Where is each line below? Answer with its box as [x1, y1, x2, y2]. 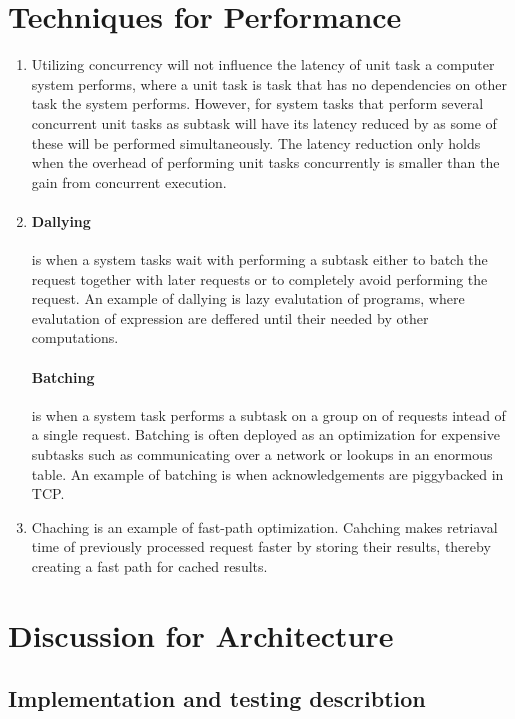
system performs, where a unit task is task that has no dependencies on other [31, 73, 507, 94]
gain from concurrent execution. [31, 171, 227, 192]
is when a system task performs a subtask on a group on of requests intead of [31, 404, 506, 425]
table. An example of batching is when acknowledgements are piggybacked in [31, 463, 504, 484]
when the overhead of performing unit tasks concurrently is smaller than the [31, 152, 500, 173]
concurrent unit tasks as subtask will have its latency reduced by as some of [31, 112, 497, 133]
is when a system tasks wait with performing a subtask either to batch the [31, 249, 488, 270]
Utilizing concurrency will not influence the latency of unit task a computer [31, 54, 495, 75]
